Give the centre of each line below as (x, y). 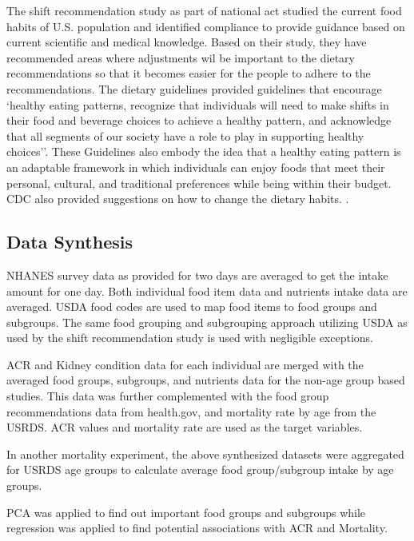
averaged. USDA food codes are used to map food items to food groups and (192, 306)
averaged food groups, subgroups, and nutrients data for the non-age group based (206, 380)
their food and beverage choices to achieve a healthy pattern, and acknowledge (199, 120)
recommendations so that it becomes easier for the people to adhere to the (189, 73)
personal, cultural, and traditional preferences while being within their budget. (199, 183)
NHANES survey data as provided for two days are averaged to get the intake (197, 274)
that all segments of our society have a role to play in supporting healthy (185, 135)
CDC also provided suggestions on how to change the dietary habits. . (178, 199)
